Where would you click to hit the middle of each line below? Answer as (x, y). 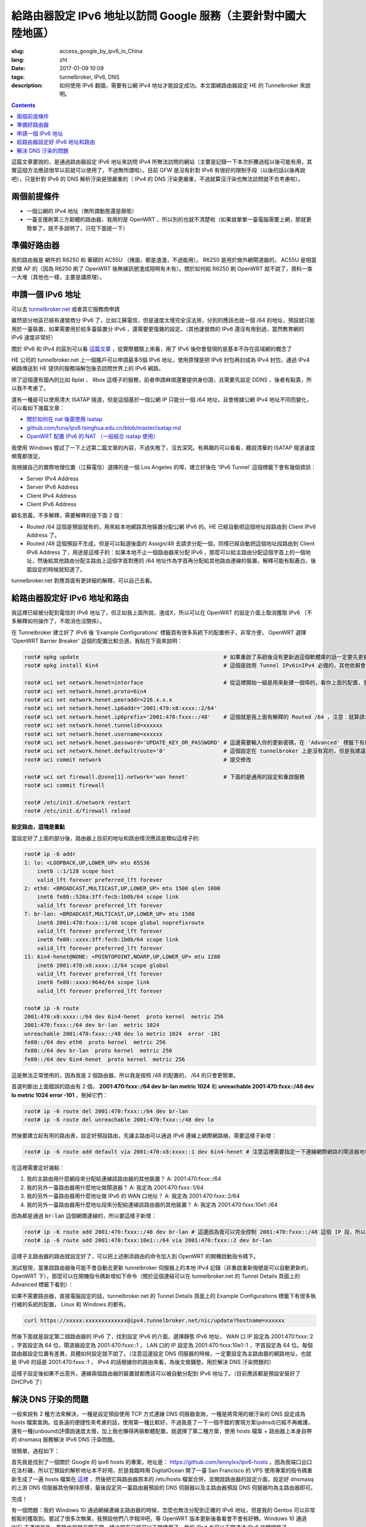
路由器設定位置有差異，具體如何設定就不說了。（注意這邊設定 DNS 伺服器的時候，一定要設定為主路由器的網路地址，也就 (161, 1354)
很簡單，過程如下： (35, 1451)
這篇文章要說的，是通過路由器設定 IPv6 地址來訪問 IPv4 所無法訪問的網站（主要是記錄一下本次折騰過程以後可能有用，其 (162, 162)
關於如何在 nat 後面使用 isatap (65, 419)
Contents (23, 105)
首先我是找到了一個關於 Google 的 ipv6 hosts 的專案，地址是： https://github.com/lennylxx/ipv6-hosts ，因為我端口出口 (162, 1462)
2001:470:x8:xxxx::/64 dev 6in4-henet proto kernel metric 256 (124, 1016)
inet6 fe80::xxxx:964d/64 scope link (93, 982)
